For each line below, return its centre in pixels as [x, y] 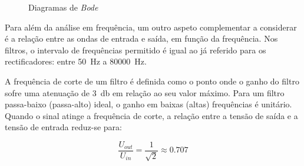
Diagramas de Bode [63, 7]
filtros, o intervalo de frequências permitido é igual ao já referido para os [136, 50]
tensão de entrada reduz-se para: [63, 127]
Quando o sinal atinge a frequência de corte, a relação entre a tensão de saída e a [151, 115]
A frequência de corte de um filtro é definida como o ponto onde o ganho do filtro [152, 81]
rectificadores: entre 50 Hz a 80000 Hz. [76, 61]
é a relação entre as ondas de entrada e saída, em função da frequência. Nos [141, 38]
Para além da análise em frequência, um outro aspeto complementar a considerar [151, 27]
